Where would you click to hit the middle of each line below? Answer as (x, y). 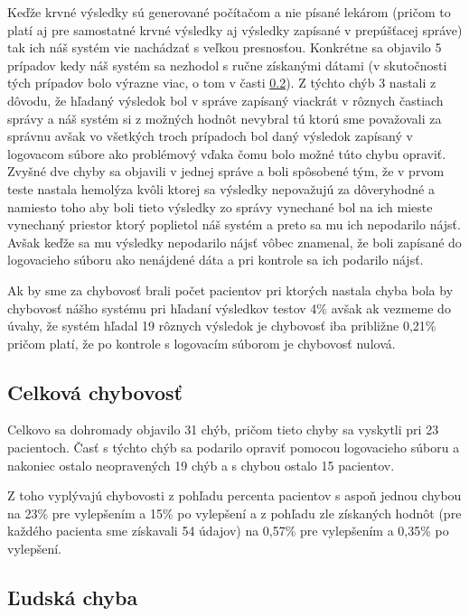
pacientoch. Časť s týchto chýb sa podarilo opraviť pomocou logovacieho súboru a (234, 448)
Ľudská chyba (73, 597)
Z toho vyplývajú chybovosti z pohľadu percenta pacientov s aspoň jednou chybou (234, 495)
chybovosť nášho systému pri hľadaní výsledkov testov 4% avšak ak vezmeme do (229, 308)
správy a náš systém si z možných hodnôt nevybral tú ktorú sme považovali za (225, 118)
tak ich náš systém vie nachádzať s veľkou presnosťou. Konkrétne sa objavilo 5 (225, 47)
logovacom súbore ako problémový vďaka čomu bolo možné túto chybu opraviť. (227, 153)
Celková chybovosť (95, 392)
